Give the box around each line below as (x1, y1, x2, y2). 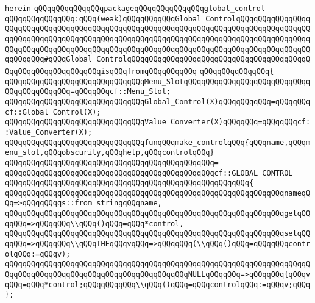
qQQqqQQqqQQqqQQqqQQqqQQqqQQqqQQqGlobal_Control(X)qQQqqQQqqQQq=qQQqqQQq (5, 97, 311, 106)
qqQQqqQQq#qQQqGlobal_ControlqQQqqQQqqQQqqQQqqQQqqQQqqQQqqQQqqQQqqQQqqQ (5, 55, 311, 64)
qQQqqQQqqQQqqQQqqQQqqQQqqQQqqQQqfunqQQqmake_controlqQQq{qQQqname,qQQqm (5, 138, 311, 147)
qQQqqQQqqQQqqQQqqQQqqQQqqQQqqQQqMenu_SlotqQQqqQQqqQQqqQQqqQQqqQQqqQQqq (5, 77, 311, 86)
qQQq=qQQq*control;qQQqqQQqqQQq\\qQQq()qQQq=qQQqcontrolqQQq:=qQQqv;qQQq (5, 280, 311, 289)
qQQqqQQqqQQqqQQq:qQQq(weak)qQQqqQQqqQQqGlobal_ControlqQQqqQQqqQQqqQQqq (5, 14, 311, 23)
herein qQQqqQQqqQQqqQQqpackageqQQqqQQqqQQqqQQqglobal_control (5, 4, 266, 13)
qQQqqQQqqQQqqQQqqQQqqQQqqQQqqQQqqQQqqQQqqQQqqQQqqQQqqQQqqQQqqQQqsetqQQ (5, 229, 311, 238)
